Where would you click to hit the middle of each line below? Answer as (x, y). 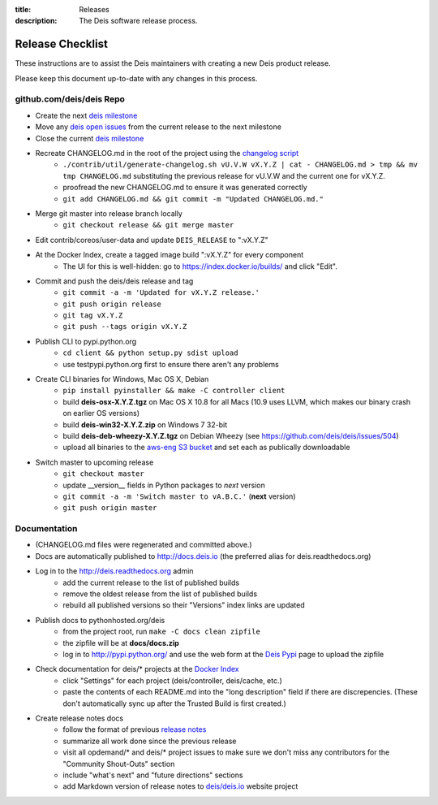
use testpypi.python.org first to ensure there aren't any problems (171, 364)
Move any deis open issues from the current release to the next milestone (158, 127)
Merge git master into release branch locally (109, 213)
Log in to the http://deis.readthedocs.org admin (114, 571)
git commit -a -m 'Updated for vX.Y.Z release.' (161, 293)
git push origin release (112, 304)
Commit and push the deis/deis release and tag (114, 281)
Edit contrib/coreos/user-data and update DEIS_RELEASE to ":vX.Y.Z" (152, 240)
